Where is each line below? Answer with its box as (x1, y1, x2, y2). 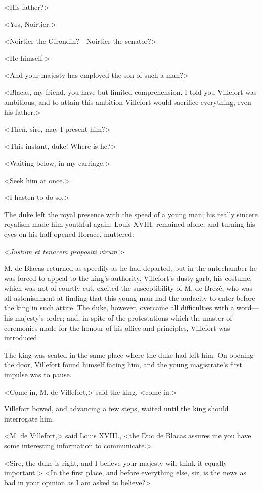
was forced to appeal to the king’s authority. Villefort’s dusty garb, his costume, (4, 272, 252, 283)
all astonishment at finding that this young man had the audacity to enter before (4, 292, 255, 303)
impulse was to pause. (4, 369, 72, 380)
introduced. (4, 332, 39, 343)
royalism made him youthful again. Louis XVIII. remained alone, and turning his (4, 219, 255, 229)
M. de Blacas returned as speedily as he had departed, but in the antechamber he (4, 263, 257, 273)
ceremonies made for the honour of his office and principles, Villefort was (4, 322, 230, 333)
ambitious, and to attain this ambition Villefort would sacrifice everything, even (4, 96, 251, 107)
